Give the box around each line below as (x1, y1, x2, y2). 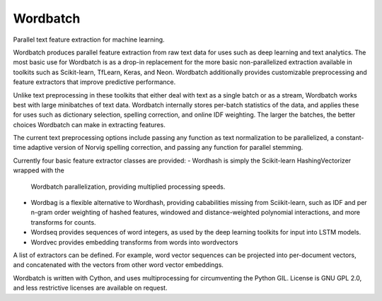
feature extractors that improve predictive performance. (13, 78, 176, 86)
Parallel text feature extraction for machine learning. (13, 35, 166, 44)
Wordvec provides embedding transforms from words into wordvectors (30, 237, 238, 247)
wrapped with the (13, 166, 65, 175)
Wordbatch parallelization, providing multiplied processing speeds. (30, 182, 226, 191)
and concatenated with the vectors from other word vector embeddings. (13, 261, 224, 269)
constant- (335, 134, 364, 142)
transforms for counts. (30, 218, 96, 226)
